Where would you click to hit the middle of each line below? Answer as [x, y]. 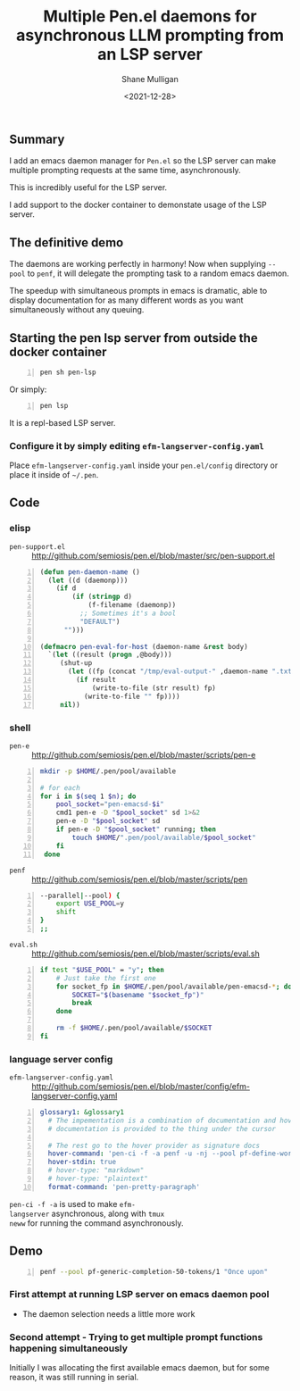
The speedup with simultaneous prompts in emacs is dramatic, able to [138, 291]
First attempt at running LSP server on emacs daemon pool [139, 1295]
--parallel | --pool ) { [80, 895]
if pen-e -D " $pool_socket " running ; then [136, 829]
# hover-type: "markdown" [96, 1170]
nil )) [70, 704]
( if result [96, 680]
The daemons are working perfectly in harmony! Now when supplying [137, 264]
